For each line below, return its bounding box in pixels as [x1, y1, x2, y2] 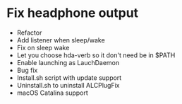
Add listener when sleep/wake [16, 35, 105, 44]
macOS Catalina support [16, 88, 89, 97]
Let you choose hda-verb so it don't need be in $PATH [16, 51, 176, 59]
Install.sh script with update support [16, 73, 122, 82]
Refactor [16, 28, 42, 37]
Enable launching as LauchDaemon [16, 58, 120, 67]
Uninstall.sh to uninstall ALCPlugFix [16, 81, 120, 89]
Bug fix [16, 66, 38, 74]
